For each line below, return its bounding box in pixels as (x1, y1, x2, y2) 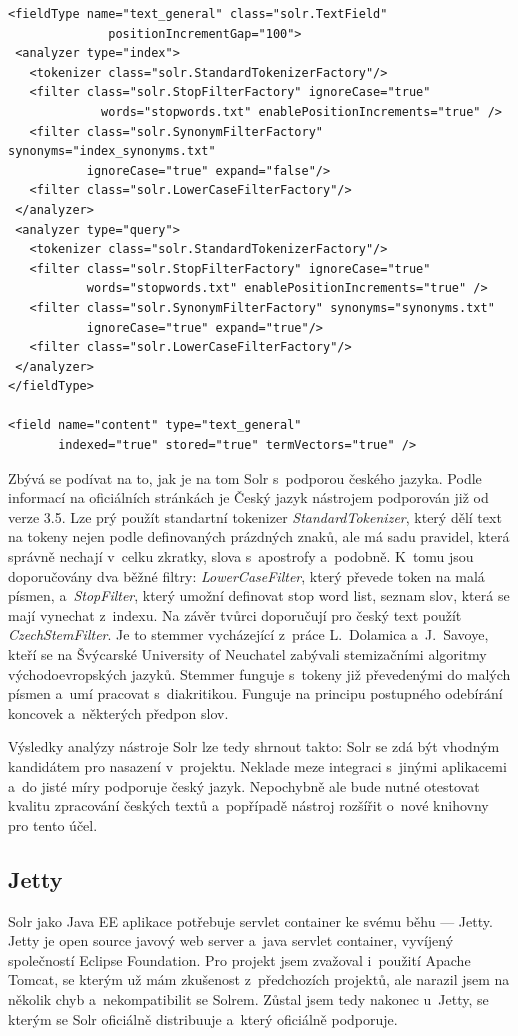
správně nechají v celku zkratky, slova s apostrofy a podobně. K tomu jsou (8, 546, 474, 567)
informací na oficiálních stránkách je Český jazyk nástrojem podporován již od (8, 487, 489, 508)
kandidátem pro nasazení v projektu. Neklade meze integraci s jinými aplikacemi (8, 755, 507, 776)
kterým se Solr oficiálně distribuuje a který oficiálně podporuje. (8, 1008, 398, 1029)
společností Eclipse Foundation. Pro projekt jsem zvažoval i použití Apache (8, 949, 471, 970)
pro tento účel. (8, 814, 98, 835)
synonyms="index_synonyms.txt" (8, 144, 216, 159)
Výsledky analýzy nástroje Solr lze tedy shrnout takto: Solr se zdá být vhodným (8, 736, 500, 757)
